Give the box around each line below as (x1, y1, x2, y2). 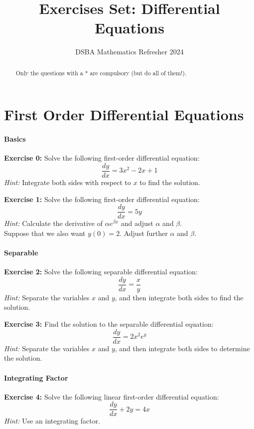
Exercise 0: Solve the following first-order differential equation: (4, 153, 200, 163)
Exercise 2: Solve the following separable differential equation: (4, 266, 198, 277)
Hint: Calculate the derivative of (4, 218, 103, 228)
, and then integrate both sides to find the (115, 292, 244, 302)
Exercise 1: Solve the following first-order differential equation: (4, 194, 200, 204)
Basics (4, 134, 26, 144)
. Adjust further (120, 227, 168, 238)
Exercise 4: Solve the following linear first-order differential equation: (4, 391, 219, 402)
